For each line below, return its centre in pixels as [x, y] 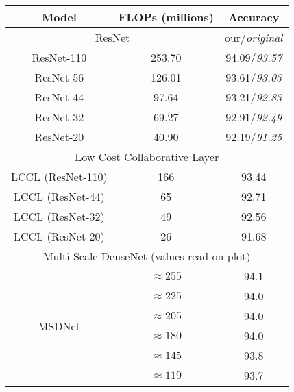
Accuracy [254, 17]
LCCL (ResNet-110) [59, 176]
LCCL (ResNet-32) [59, 216]
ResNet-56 [59, 77]
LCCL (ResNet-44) [59, 196]
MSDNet [59, 326]
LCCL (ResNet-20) [59, 236]
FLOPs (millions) [166, 17]
